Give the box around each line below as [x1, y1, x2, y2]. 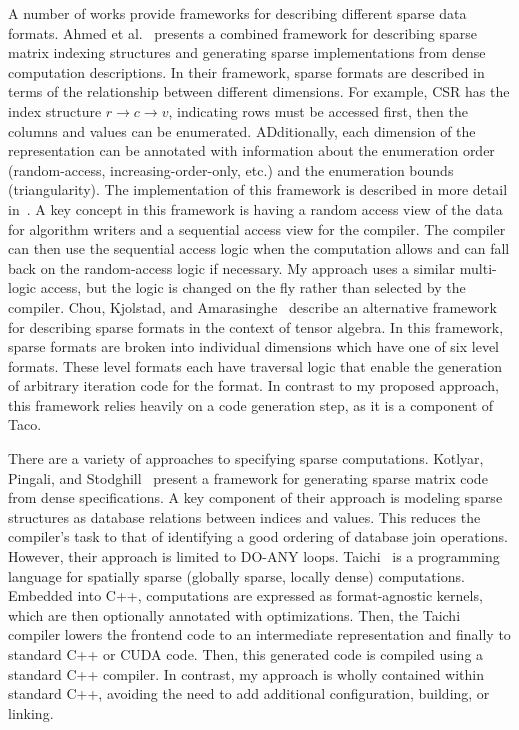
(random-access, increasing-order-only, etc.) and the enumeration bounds [8, 159, 454, 180]
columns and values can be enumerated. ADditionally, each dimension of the [8, 120, 476, 141]
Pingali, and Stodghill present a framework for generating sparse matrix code [8, 467, 488, 488]
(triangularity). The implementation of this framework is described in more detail [8, 179, 508, 200]
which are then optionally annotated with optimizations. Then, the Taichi [8, 604, 461, 625]
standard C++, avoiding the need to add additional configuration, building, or [8, 683, 490, 704]
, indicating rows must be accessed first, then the [168, 100, 468, 121]
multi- [459, 257, 497, 278]
